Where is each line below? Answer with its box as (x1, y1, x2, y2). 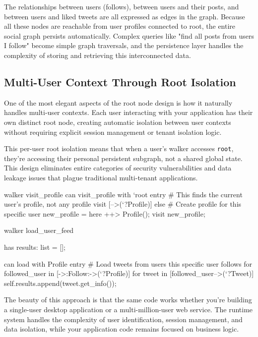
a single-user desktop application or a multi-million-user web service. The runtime (4, 304, 253, 314)
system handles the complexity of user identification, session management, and (4, 314, 243, 324)
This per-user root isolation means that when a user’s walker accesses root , (4, 143, 234, 154)
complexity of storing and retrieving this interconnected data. (4, 50, 191, 60)
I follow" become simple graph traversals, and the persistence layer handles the (4, 40, 244, 51)
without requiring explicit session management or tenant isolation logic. (4, 126, 222, 137)
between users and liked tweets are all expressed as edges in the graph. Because (4, 11, 245, 21)
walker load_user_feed (4, 225, 74, 235)
